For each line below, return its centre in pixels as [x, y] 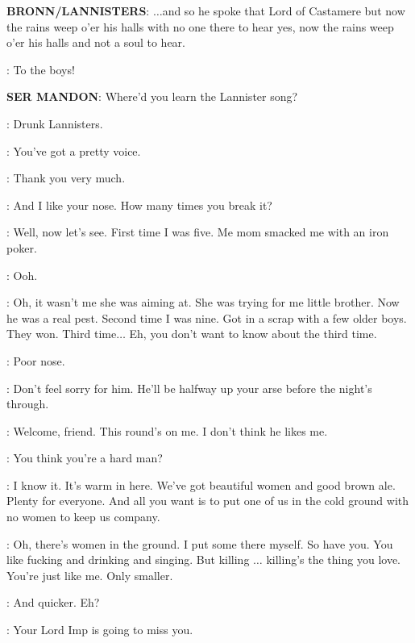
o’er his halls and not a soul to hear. [96, 42]
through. [28, 404]
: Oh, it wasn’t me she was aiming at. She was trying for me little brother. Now [203, 302]
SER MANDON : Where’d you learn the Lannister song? [152, 96]
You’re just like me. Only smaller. [90, 575]
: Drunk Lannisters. [55, 123]
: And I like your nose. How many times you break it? [139, 205]
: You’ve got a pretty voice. [74, 150]
